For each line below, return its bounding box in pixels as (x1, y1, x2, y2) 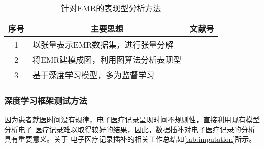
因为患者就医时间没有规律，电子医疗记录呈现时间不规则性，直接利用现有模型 (4, 114, 260, 125)
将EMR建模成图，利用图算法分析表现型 (32, 54, 182, 65)
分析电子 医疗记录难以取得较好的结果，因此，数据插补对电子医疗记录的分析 (4, 124, 255, 134)
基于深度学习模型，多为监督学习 (32, 69, 155, 81)
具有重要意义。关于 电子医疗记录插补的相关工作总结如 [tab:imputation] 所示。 (4, 134, 256, 144)
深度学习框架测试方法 (4, 94, 87, 106)
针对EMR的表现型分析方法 (61, 2, 161, 14)
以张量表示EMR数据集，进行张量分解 (32, 39, 174, 50)
